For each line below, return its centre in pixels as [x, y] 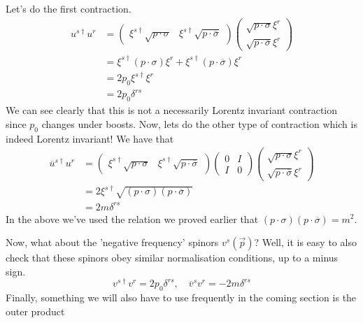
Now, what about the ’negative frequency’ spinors [112, 242]
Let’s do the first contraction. [69, 8]
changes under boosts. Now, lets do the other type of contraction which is [199, 123]
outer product [35, 311]
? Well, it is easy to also [305, 242]
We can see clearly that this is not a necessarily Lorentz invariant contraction [172, 110]
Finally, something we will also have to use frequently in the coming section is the [181, 297]
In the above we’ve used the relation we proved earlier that [132, 218]
